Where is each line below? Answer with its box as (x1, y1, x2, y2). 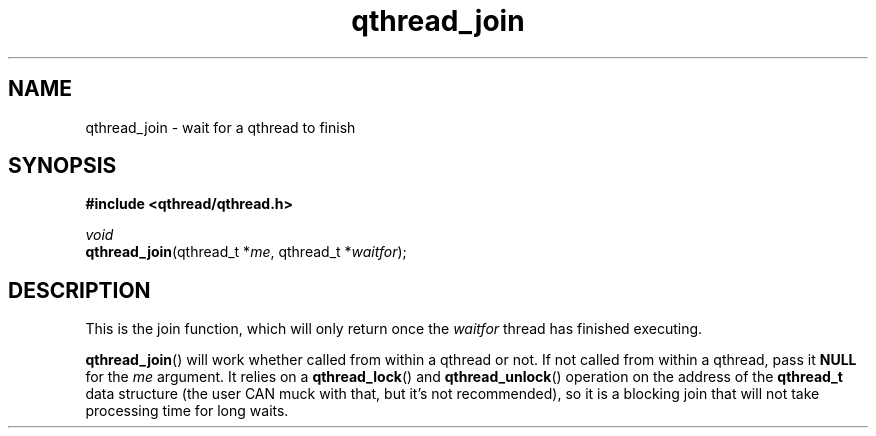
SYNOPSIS (8, 153, 117, 179)
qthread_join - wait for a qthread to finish (85, 118, 356, 136)
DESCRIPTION (8, 277, 151, 303)
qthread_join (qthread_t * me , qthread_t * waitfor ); (85, 243, 407, 261)
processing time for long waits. (85, 402, 289, 420)
